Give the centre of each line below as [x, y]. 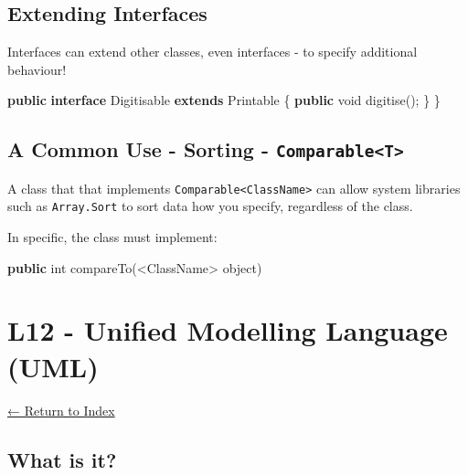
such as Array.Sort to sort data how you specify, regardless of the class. [210, 206]
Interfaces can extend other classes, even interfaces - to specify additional [213, 52]
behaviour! [37, 69]
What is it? [62, 459]
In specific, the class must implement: [112, 237]
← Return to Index [61, 410]
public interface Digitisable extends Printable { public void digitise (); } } [224, 100]
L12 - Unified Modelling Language [228, 330]
